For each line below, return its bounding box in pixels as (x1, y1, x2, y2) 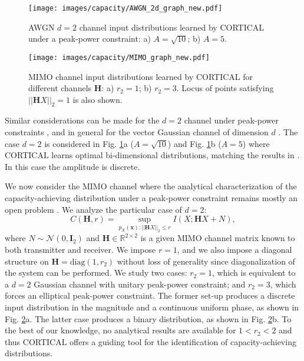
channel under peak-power (184, 114, 279, 126)
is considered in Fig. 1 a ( (44, 137, 134, 149)
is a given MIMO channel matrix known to (140, 232, 295, 244)
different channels (28, 82, 92, 94)
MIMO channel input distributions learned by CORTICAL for (28, 70, 253, 82)
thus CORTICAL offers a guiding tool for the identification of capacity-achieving (5, 335, 296, 347)
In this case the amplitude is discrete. (5, 160, 140, 172)
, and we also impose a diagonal (177, 243, 292, 255)
